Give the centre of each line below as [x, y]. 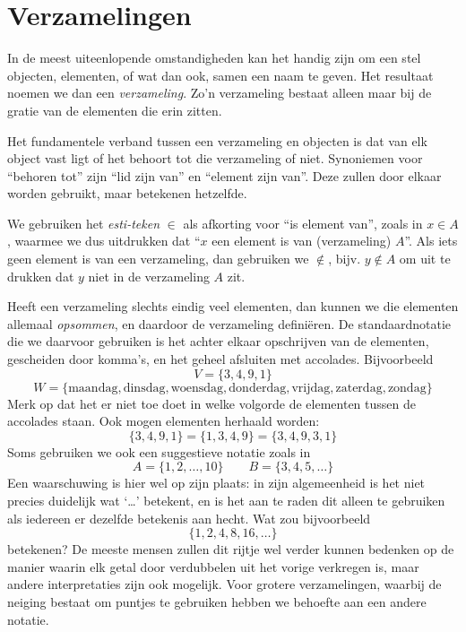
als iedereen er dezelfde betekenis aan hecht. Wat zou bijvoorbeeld [189, 518]
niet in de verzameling [149, 276]
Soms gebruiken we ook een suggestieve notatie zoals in [159, 451]
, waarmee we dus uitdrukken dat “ [104, 241]
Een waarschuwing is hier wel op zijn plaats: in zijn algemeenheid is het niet [216, 483]
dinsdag [144, 388]
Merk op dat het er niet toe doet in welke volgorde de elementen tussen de [211, 403]
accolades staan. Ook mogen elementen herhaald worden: [164, 421]
